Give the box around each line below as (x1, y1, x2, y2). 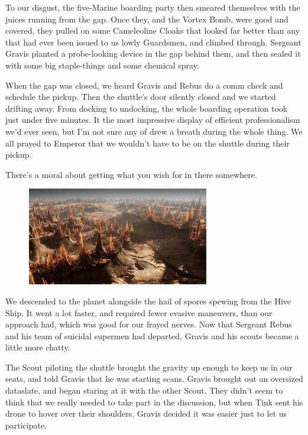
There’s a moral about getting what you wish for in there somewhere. (5, 168, 257, 180)
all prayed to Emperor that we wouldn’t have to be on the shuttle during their (5, 137, 290, 149)
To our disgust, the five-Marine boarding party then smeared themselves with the (5, 1, 300, 13)
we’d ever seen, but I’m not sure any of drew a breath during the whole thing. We (5, 125, 303, 137)
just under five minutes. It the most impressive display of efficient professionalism (5, 113, 300, 126)
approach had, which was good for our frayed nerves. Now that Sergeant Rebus (5, 318, 292, 330)
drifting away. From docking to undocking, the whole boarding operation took (5, 102, 288, 114)
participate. (5, 418, 47, 431)
